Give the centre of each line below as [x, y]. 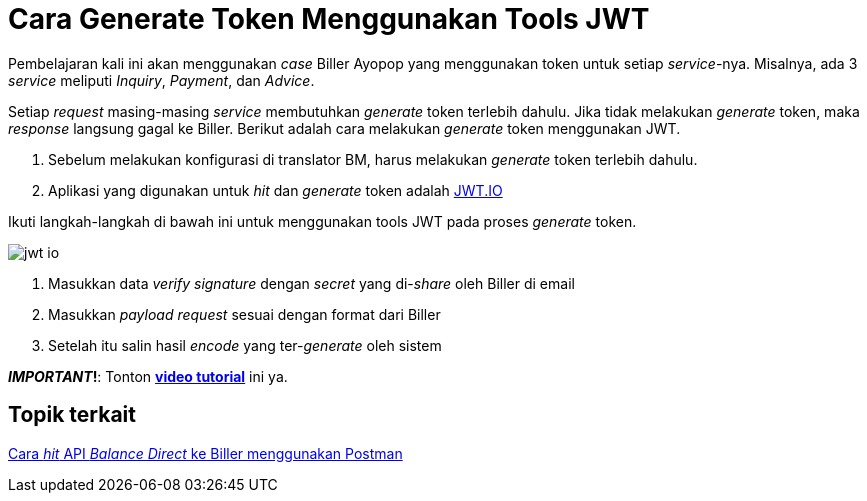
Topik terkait [72, 415]
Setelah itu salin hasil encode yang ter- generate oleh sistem [245, 345]
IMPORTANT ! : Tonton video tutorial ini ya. [148, 376]
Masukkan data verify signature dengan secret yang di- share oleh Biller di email [311, 283]
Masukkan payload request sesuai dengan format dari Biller [244, 314]
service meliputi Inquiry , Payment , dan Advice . [161, 80]
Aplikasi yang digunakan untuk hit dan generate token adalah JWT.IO [275, 190]
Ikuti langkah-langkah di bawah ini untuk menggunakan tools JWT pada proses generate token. [322, 221]
